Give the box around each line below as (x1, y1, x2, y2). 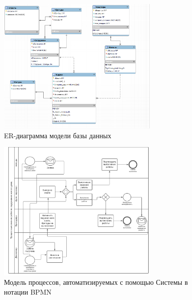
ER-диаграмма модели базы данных (4, 130, 111, 140)
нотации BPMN (4, 286, 52, 297)
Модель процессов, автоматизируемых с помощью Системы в (4, 277, 188, 287)
